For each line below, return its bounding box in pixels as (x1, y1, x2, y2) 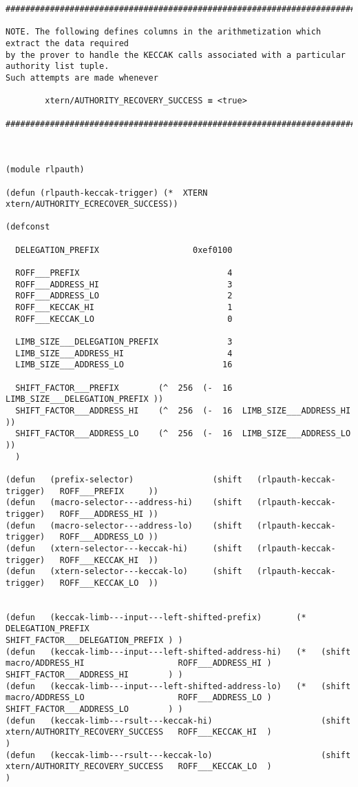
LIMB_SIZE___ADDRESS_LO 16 (15, 360, 233, 370)
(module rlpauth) (6, 165, 85, 175)
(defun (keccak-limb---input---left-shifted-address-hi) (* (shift (6, 646, 351, 657)
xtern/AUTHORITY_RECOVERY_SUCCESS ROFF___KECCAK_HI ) (6, 727, 272, 737)
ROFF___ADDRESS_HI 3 (15, 279, 233, 289)
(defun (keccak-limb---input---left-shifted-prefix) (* (6, 612, 306, 622)
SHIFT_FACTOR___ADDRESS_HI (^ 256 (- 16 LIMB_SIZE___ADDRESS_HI (15, 405, 351, 416)
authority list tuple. (6, 61, 109, 72)
